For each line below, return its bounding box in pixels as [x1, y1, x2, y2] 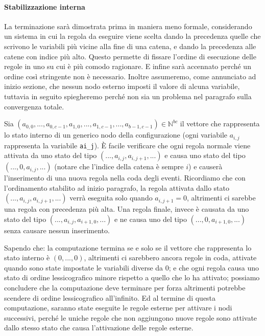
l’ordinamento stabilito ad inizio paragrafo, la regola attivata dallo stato [4, 182, 229, 193]
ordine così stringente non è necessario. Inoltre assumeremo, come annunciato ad [4, 71, 256, 81]
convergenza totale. [4, 101, 64, 111]
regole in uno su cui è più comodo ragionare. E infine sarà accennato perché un [4, 61, 251, 72]
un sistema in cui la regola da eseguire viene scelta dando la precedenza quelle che [4, 31, 261, 41]
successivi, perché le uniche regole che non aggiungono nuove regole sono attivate [4, 312, 257, 323]
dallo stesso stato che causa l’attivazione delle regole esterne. [4, 322, 194, 333]
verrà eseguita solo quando [69, 192, 153, 203]
